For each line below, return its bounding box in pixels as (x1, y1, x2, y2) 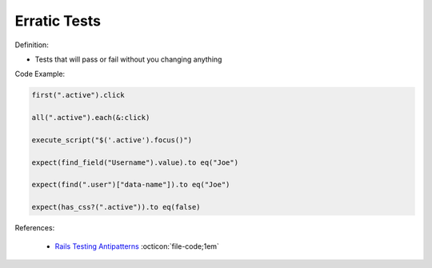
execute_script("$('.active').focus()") (31, 135, 192, 144)
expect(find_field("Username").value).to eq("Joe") (31, 158, 239, 167)
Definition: (14, 40, 50, 50)
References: (14, 223, 55, 233)
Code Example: (14, 69, 66, 79)
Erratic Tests (14, 12, 102, 30)
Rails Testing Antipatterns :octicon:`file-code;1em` (54, 241, 220, 251)
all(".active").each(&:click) (31, 113, 150, 122)
